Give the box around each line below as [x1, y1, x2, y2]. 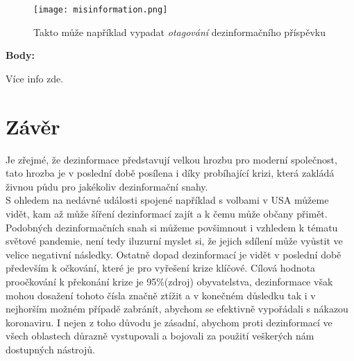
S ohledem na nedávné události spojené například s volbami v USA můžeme [6, 193, 329, 207]
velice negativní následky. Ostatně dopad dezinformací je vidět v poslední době [6, 247, 342, 261]
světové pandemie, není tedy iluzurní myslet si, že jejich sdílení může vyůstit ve [6, 234, 343, 248]
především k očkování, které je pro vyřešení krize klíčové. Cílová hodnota [6, 261, 315, 275]
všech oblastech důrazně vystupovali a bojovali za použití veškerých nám [6, 328, 314, 343]
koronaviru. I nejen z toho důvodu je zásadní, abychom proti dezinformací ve [6, 315, 332, 329]
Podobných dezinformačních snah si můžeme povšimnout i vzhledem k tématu [6, 220, 338, 234]
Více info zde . [6, 71, 64, 85]
